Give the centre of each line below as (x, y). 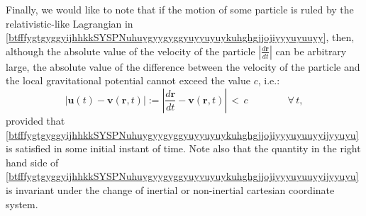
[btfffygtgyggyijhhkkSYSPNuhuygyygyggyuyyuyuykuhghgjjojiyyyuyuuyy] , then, (180, 37)
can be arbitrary (311, 51)
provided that (35, 120)
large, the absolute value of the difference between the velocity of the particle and (183, 66)
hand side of (32, 162)
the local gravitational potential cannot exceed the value (128, 80)
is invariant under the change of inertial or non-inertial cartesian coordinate (170, 189)
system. (22, 204)
